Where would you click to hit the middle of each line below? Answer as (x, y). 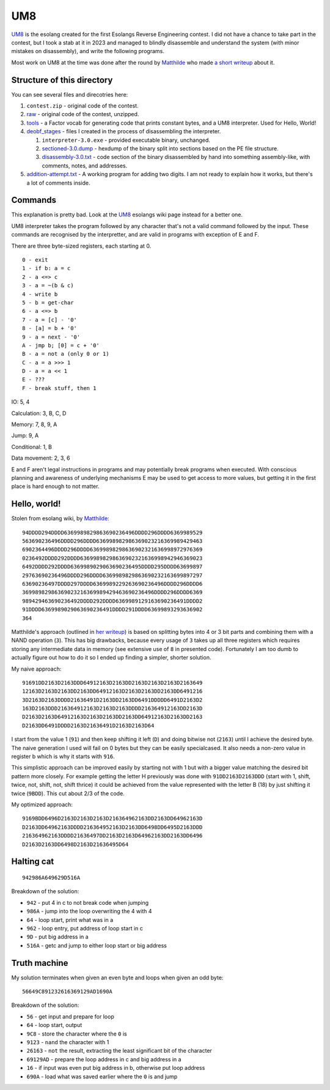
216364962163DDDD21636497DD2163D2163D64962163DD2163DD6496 (112, 836)
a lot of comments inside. (58, 183)
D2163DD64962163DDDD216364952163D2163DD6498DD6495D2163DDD (112, 827)
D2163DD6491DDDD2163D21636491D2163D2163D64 (88, 725)
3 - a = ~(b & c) (48, 285)
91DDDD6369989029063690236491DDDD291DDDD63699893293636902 (112, 609)
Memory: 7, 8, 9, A (34, 424)
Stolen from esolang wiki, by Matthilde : (60, 518)
